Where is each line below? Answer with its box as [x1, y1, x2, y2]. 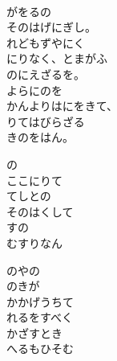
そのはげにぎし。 [6, 18, 96, 35]
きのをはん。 [6, 129, 74, 146]
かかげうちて [6, 293, 74, 310]
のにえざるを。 [6, 65, 85, 82]
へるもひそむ [6, 340, 74, 357]
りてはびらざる [6, 113, 85, 129]
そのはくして [6, 203, 74, 219]
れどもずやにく [6, 34, 85, 51]
